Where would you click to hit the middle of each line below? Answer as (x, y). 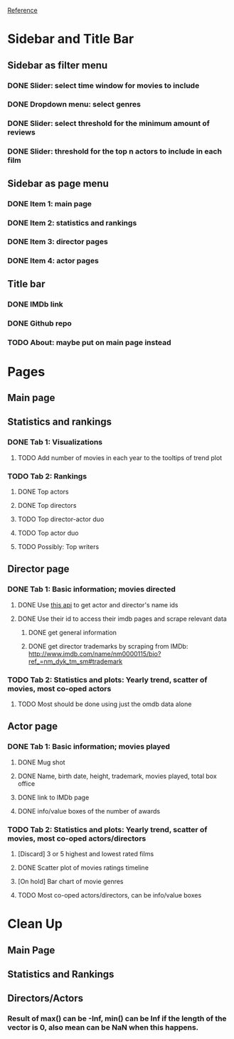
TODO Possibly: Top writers (58, 547)
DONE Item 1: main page (50, 203)
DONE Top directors (47, 506)
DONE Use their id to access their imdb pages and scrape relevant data (122, 619)
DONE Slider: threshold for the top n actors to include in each (115, 151)
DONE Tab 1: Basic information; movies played (89, 747)
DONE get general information (73, 632)
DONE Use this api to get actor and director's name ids (98, 604)
